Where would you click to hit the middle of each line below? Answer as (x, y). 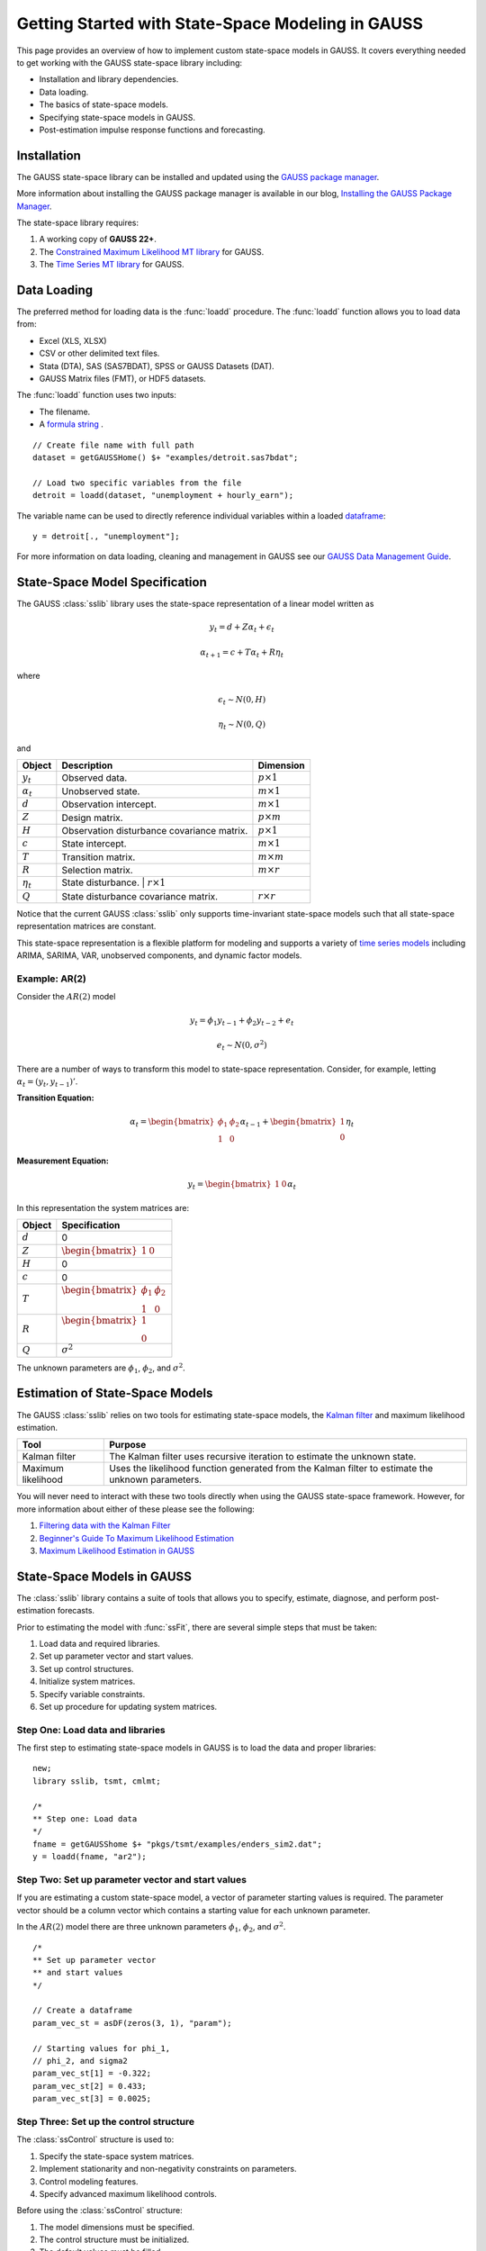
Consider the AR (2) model (66, 997)
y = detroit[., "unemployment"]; (106, 536)
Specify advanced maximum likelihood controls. (128, 2193)
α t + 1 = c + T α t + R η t (242, 653)
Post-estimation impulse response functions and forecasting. (152, 130)
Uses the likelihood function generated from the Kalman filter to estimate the (271, 1469)
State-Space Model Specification (112, 582)
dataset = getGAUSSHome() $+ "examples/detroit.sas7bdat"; (166, 457)
